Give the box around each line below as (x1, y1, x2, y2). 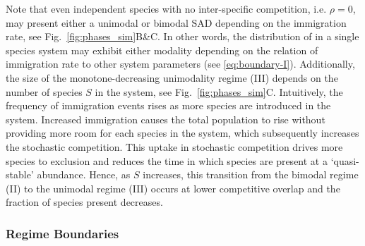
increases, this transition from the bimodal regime (143, 167, 359, 182)
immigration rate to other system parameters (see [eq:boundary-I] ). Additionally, (6, 56, 355, 71)
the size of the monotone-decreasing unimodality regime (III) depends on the (6, 70, 338, 85)
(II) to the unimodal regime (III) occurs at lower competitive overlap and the (6, 180, 340, 195)
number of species (6, 84, 83, 99)
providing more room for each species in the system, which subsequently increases (6, 125, 359, 140)
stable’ (6, 167, 34, 182)
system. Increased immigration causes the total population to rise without (6, 111, 325, 126)
